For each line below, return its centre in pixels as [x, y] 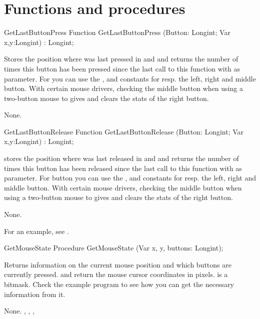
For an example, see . [36, 231]
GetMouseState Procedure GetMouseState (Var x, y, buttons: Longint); [114, 248]
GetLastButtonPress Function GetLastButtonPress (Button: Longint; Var [117, 32]
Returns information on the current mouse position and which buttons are [118, 264]
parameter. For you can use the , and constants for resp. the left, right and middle [130, 78]
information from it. [35, 294]
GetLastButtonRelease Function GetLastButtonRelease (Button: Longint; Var [124, 131]
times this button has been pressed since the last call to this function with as [122, 68]
